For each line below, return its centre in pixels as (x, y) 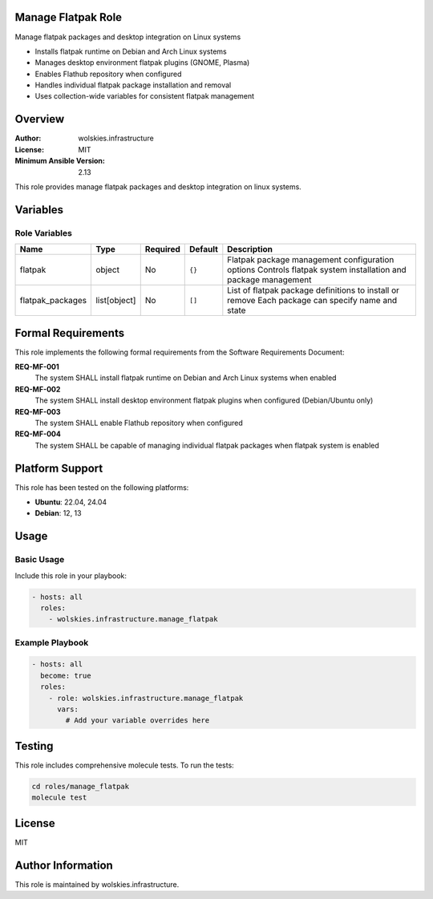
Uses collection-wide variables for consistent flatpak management (145, 96)
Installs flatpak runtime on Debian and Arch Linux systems (131, 51)
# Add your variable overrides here (138, 721)
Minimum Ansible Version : (60, 161)
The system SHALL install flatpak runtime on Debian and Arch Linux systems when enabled (186, 378)
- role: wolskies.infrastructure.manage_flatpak (146, 698)
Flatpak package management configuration (311, 260)
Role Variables (43, 233)
